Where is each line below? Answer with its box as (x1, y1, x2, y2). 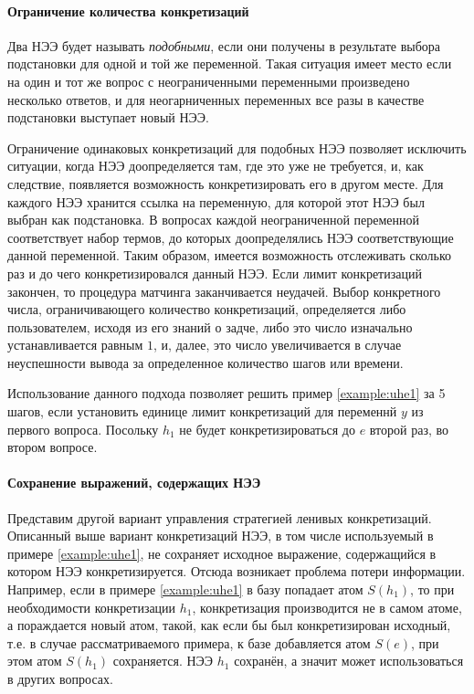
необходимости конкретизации (7, 597, 176, 616)
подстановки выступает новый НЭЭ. (7, 108, 210, 127)
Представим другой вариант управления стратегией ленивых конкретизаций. (7, 508, 432, 527)
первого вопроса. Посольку (7, 419, 159, 438)
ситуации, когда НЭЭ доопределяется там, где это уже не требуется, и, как (7, 156, 424, 175)
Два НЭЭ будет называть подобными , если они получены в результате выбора (7, 36, 440, 55)
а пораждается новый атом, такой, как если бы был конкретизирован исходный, (7, 615, 451, 635)
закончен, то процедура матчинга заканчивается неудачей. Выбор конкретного (7, 281, 441, 300)
